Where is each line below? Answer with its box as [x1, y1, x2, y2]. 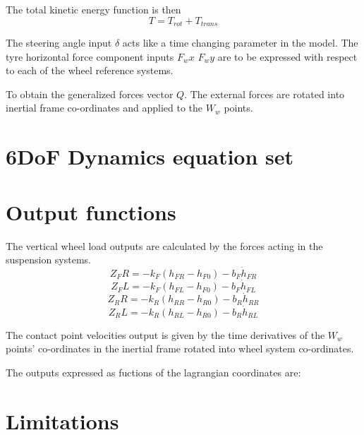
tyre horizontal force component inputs [6, 49, 174, 64]
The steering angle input [6, 35, 112, 50]
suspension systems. [6, 252, 92, 267]
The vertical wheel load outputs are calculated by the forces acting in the [6, 238, 323, 253]
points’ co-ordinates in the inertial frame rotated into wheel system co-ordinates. [6, 341, 354, 356]
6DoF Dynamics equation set [6, 142, 294, 171]
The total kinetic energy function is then [6, 2, 181, 16]
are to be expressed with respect [217, 49, 358, 64]
